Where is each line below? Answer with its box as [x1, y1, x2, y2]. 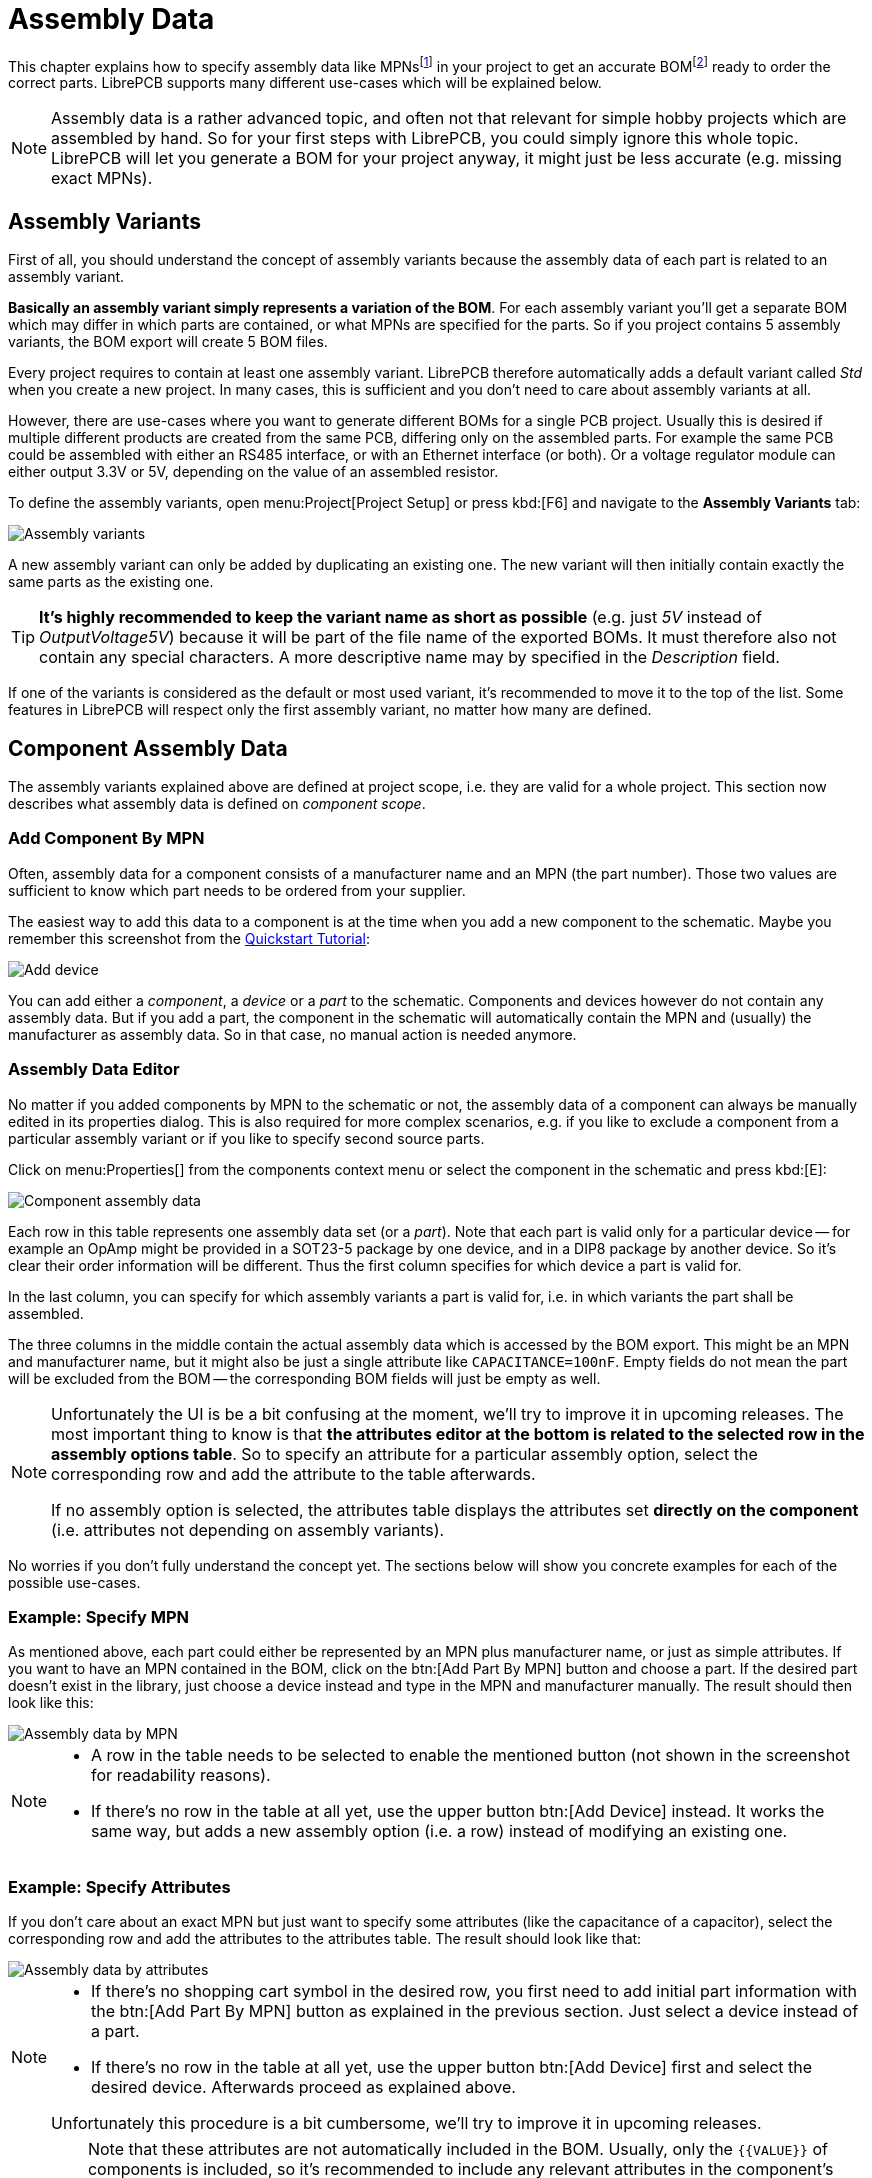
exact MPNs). [51, 168, 153, 189]
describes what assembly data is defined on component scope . [8, 795, 426, 813]
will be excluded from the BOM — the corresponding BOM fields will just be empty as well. [8, 1369, 601, 1387]
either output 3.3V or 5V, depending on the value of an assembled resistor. [8, 463, 499, 481]
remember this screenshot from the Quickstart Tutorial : [8, 929, 370, 947]
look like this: [8, 1694, 94, 1712]
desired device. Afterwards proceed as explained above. [91, 2077, 516, 2098]
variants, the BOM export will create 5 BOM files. [8, 333, 328, 351]
